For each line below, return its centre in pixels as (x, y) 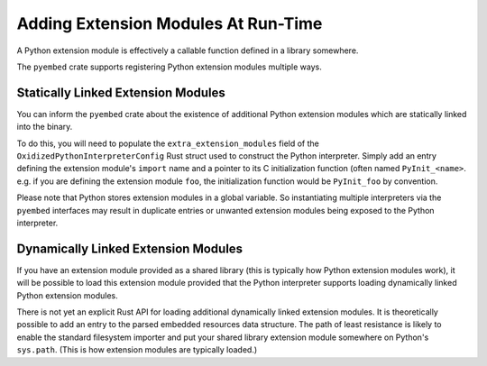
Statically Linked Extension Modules (121, 92)
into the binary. (45, 127)
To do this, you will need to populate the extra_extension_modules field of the (168, 143)
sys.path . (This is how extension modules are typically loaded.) (137, 350)
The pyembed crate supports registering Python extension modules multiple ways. (169, 67)
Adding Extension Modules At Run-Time (170, 23)
